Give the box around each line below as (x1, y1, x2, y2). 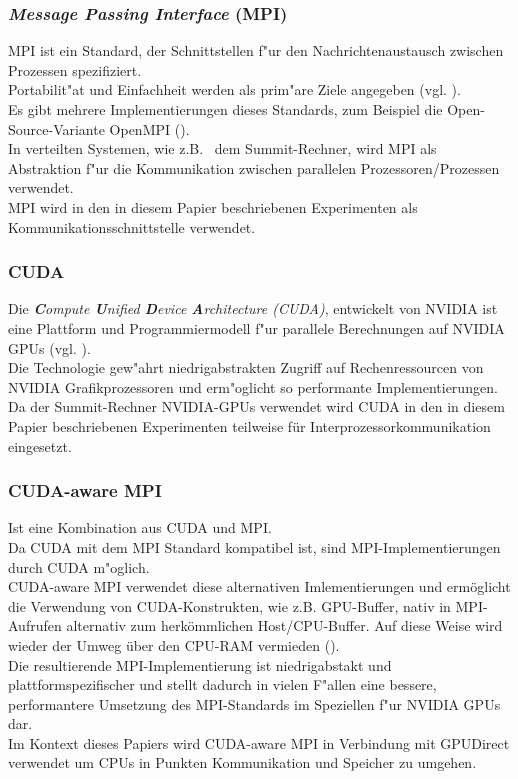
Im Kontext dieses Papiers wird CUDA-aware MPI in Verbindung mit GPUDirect (8, 732, 510, 753)
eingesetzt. (8, 435, 72, 456)
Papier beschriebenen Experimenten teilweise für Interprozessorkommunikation (8, 415, 491, 436)
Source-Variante (8, 118, 105, 139)
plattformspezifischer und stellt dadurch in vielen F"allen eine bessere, (8, 674, 437, 695)
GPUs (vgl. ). (8, 337, 91, 358)
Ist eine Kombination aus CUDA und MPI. (8, 517, 272, 538)
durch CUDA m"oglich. (8, 556, 150, 577)
